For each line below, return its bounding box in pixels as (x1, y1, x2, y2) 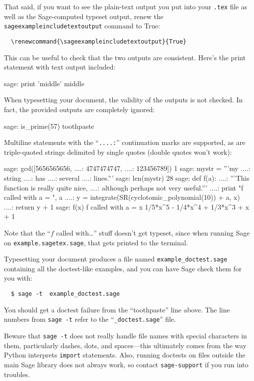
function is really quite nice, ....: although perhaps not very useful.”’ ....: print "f (4, 182, 243, 192)
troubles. (4, 369, 30, 379)
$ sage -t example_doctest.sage (11, 290, 120, 298)
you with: (4, 273, 32, 283)
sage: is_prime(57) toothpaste (4, 120, 94, 131)
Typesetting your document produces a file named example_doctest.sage (4, 254, 228, 264)
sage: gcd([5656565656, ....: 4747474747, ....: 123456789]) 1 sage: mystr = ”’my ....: (4, 163, 251, 173)
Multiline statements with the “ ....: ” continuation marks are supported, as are (4, 137, 246, 147)
